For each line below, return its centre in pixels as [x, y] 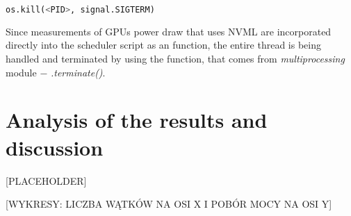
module [21, 72]
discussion [55, 147]
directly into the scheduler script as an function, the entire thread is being [163, 45]
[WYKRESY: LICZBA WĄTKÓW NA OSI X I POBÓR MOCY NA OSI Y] [169, 204]
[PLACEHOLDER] [46, 180]
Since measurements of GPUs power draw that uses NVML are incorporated [169, 31]
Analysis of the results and [137, 120]
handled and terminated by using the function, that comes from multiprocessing [175, 59]
